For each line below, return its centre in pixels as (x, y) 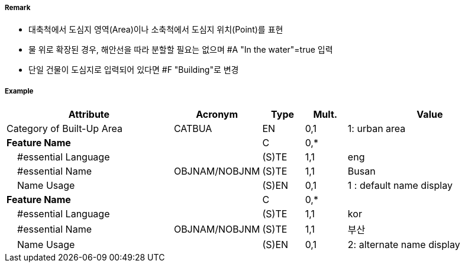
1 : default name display (400, 186)
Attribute (89, 115)
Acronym (217, 115)
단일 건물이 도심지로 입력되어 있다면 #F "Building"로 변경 (134, 70)
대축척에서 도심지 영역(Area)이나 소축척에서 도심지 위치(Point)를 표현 (156, 30)
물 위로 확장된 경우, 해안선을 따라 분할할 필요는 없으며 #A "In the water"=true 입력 (181, 50)
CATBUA (193, 129)
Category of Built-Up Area (64, 129)
